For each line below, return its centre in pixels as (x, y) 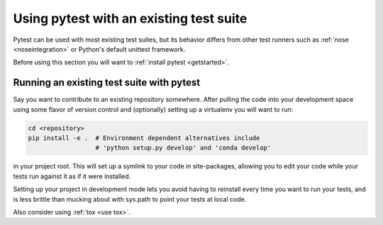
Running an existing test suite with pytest (107, 82)
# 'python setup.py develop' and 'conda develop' (183, 148)
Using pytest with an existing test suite (130, 18)
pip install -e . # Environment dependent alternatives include (144, 138)
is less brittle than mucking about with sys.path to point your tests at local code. (130, 199)
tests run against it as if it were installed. (72, 176)
